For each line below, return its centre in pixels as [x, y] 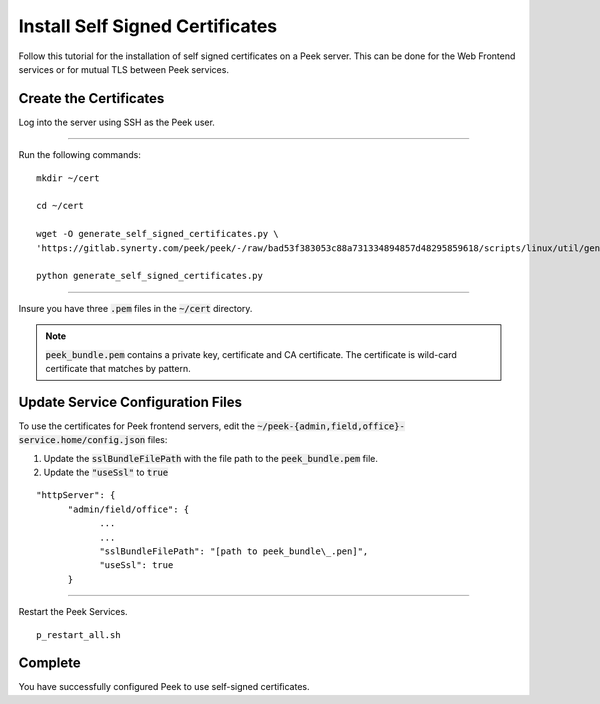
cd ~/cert [60, 206]
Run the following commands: [80, 155]
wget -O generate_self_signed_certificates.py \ [157, 234]
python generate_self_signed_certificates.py [150, 276]
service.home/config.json [82, 440]
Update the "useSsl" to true [106, 472]
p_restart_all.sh [78, 634]
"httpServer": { [76, 495]
